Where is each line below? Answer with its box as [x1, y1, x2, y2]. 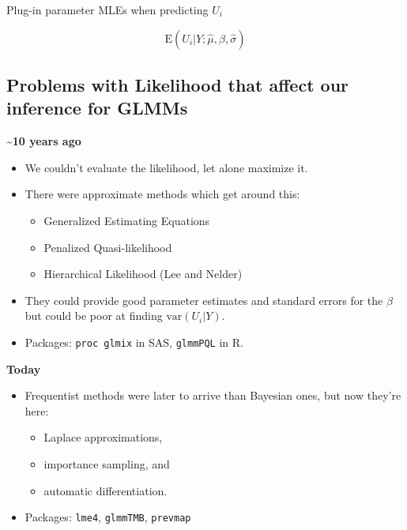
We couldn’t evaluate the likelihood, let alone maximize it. [24, 159, 308, 175]
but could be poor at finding [24, 307, 163, 324]
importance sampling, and [43, 455, 170, 472]
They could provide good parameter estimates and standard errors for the [24, 291, 383, 308]
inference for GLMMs [6, 96, 188, 120]
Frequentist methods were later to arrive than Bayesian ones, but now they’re [24, 387, 401, 404]
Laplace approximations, [43, 429, 163, 445]
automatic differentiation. [43, 482, 168, 498]
